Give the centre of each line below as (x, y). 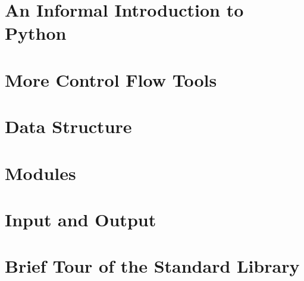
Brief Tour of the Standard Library (152, 266)
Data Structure (68, 126)
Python (36, 33)
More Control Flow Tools (111, 79)
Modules (40, 173)
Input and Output (81, 219)
